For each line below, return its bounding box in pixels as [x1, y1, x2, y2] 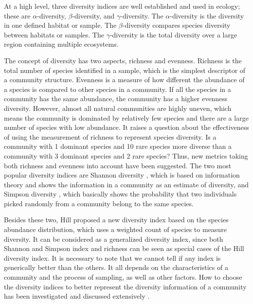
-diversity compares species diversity [122, 20, 231, 30]
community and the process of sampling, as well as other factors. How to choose [4, 272, 242, 282]
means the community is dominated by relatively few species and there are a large [4, 112, 249, 123]
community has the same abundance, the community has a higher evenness [4, 93, 228, 104]
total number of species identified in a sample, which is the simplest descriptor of [4, 65, 246, 75]
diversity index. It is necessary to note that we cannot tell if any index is [4, 252, 221, 263]
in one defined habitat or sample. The [4, 20, 117, 30]
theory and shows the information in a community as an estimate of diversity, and [4, 179, 249, 189]
